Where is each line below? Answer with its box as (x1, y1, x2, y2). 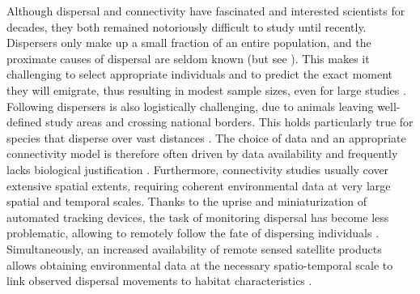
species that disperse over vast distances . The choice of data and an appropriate (6, 129, 406, 146)
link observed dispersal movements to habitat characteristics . (6, 272, 312, 289)
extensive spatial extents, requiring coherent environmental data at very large (6, 177, 391, 194)
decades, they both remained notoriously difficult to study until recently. (6, 18, 367, 35)
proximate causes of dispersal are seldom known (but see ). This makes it (6, 49, 370, 66)
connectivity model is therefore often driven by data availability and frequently (6, 145, 398, 162)
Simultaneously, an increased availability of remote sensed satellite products (6, 240, 382, 257)
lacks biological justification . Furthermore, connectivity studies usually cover (6, 160, 389, 177)
